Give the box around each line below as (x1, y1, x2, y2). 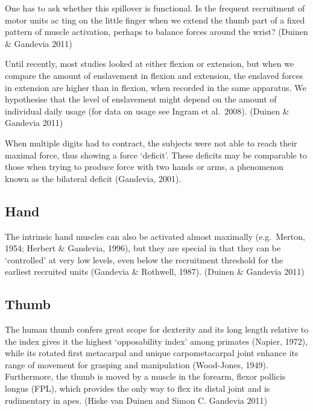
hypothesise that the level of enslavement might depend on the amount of (5, 93, 277, 105)
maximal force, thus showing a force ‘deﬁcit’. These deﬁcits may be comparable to (5, 148, 307, 161)
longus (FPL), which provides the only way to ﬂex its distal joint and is (5, 382, 270, 395)
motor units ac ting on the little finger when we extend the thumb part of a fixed (5, 13, 305, 26)
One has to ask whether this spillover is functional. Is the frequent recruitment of (5, 2, 305, 14)
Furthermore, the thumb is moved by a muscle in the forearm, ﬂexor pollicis (5, 370, 286, 383)
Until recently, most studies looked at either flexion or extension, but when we (5, 57, 294, 70)
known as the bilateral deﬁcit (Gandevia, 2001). (5, 172, 182, 184)
